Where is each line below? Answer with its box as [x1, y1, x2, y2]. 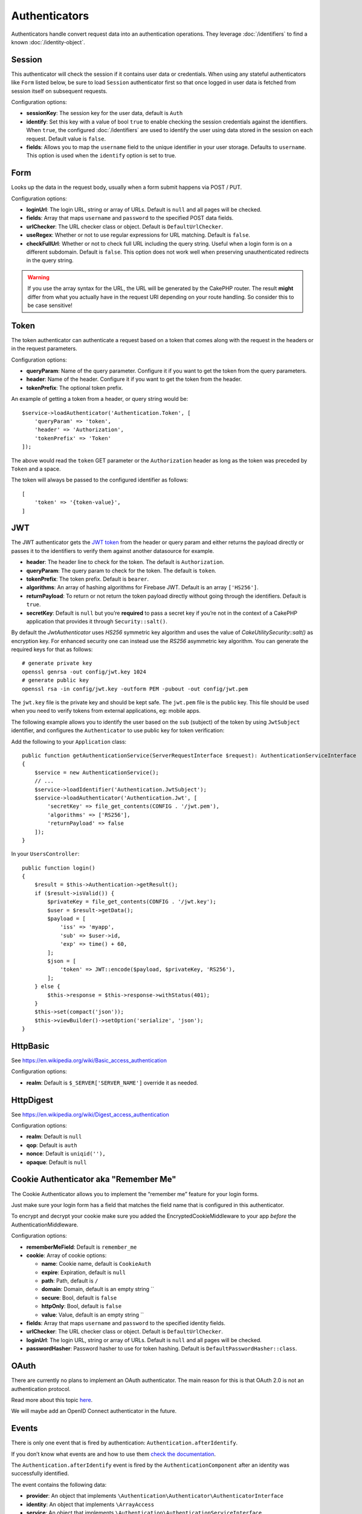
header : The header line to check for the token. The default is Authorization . [26, 558, 225, 566]
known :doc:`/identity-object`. [11, 38, 85, 45]
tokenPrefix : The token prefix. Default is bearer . [26, 575, 149, 583]
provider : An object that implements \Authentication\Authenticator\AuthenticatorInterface [26, 1492, 284, 1499]
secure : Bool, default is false [41, 1294, 117, 1301]
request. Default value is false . [26, 135, 106, 142]
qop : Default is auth [26, 1142, 78, 1149]
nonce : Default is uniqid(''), [26, 1150, 106, 1157]
